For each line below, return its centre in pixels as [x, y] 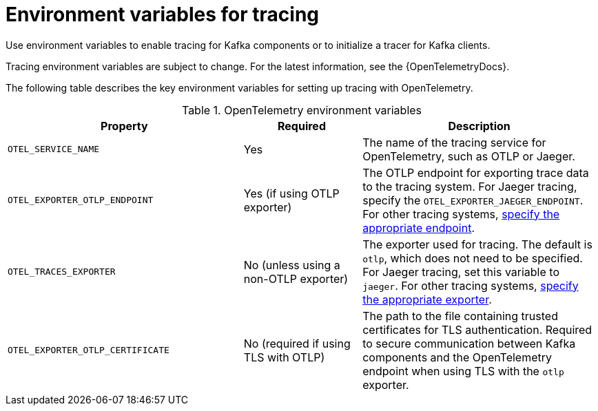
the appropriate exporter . [427, 299]
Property [124, 126]
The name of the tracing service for [454, 142]
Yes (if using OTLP [291, 193]
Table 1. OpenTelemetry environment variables [302, 110]
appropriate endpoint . [419, 228]
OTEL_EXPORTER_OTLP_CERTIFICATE [89, 350]
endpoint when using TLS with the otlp [463, 371]
